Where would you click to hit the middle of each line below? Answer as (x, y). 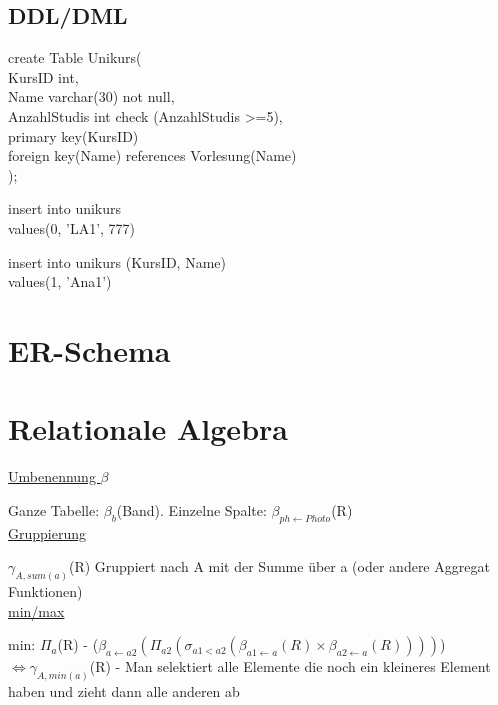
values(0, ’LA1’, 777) (72, 227)
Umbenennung (52, 476)
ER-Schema (89, 349)
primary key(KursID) (73, 135)
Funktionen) (45, 591)
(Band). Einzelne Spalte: (191, 509)
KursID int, (43, 76)
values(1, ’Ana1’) (60, 281)
